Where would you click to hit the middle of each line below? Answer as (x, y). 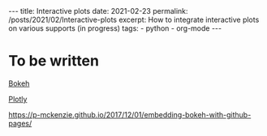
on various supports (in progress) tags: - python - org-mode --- (115, 28)
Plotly (18, 99)
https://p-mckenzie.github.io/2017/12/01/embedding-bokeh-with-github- (130, 114)
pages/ (20, 123)
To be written (54, 61)
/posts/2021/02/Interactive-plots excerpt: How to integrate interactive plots (134, 19)
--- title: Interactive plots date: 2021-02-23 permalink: (98, 11)
